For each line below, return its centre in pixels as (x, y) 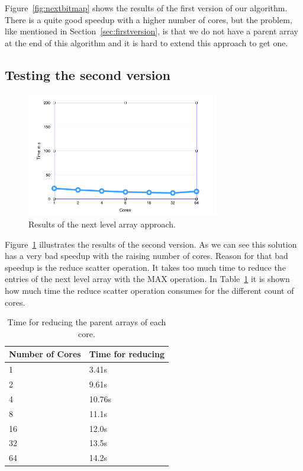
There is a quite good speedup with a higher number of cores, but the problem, (149, 19)
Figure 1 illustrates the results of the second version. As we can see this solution (151, 244)
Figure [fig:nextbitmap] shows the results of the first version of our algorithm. (146, 8)
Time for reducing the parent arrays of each (87, 322)
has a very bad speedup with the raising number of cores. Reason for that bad (146, 256)
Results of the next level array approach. (102, 224)
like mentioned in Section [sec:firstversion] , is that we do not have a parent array (151, 31)
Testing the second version (88, 74)
